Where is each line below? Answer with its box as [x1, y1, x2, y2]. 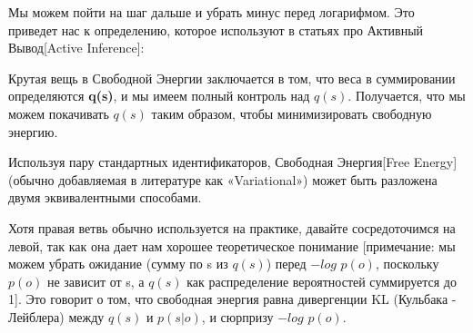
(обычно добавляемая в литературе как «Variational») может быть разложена [8, 170, 438, 189]
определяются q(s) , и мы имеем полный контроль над [8, 86, 310, 105]
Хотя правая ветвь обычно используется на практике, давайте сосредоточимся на [8, 218, 456, 237]
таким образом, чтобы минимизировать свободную [151, 103, 432, 122]
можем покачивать [8, 103, 109, 122]
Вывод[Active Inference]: [8, 38, 145, 57]
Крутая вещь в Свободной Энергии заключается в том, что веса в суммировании [8, 68, 456, 87]
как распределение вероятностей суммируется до [186, 271, 457, 290]
